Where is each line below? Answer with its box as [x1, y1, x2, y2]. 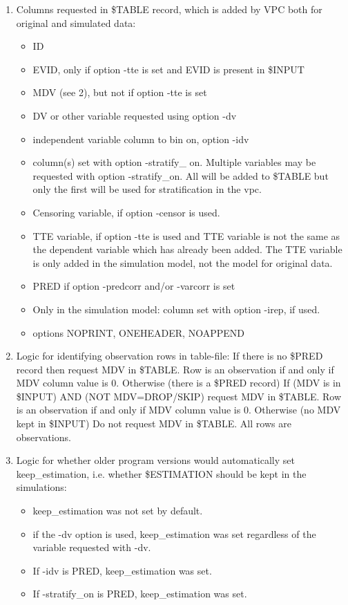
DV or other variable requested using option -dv [32, 108, 237, 122]
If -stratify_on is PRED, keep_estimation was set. [32, 586, 247, 601]
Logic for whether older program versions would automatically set [16, 453, 295, 467]
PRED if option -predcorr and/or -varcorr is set [32, 279, 235, 293]
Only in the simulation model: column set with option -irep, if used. [32, 301, 320, 316]
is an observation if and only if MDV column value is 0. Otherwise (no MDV [16, 402, 341, 417]
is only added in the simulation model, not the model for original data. [32, 255, 333, 270]
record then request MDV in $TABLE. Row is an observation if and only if [16, 362, 334, 376]
